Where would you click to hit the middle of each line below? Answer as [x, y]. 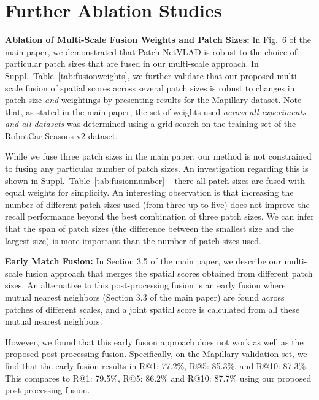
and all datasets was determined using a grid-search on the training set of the [151, 124]
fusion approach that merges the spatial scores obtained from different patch [169, 273]
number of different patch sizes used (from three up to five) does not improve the [157, 204]
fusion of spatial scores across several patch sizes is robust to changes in [160, 87]
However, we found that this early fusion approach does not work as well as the [154, 341]
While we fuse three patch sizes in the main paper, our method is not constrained [158, 156]
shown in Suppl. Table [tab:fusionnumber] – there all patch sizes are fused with [155, 180]
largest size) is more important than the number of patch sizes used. [133, 240]
